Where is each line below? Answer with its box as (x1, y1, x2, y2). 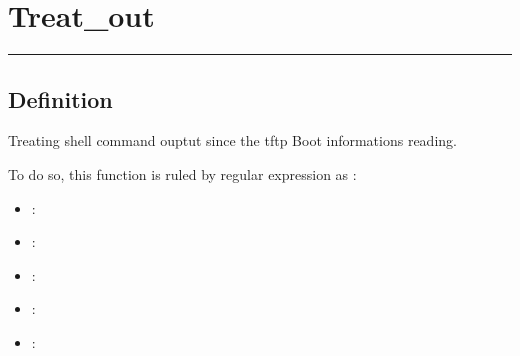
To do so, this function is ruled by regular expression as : (8, 163, 357, 184)
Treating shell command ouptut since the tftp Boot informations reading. (8, 130, 457, 151)
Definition (8, 83, 113, 114)
